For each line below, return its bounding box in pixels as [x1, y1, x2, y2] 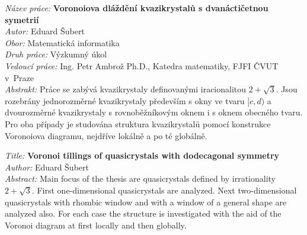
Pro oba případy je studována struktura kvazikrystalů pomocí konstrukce [5, 117, 271, 130]
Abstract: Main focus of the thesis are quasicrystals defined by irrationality [5, 172, 276, 185]
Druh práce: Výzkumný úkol [5, 48, 107, 60]
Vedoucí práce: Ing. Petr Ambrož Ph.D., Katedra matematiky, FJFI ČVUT [5, 59, 279, 72]
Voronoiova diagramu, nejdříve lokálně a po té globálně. [5, 129, 207, 141]
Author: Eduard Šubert [5, 160, 89, 173]
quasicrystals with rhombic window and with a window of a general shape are [5, 195, 287, 208]
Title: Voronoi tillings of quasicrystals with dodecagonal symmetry [5, 149, 280, 162]
